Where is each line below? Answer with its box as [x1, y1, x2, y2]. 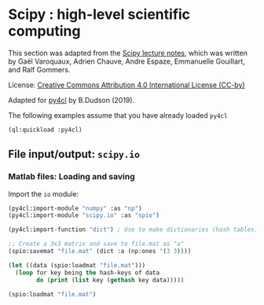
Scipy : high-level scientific [8, 6, 191, 24]
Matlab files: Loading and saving [8, 171, 135, 182]
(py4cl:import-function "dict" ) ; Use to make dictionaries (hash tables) [8, 226, 258, 233]
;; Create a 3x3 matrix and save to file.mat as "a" [8, 240, 185, 248]
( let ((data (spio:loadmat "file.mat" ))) [8, 261, 146, 269]
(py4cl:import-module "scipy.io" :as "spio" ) [8, 211, 159, 219]
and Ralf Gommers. [8, 64, 71, 74]
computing [8, 22, 81, 40]
